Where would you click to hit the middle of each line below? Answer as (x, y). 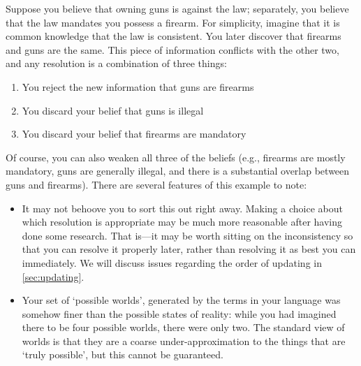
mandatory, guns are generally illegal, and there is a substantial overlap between (178, 171)
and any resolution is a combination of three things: (116, 63)
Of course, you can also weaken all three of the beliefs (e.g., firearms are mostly (176, 157)
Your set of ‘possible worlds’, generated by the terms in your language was (181, 300)
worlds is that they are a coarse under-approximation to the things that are (184, 341)
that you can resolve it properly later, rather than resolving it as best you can (189, 249)
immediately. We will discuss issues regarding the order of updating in (172, 262)
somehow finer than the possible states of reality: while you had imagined (179, 313)
